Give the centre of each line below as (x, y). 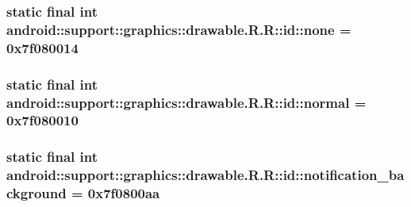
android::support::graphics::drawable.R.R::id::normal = (186, 102)
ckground (36, 193)
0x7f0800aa (124, 193)
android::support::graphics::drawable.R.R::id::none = (179, 29)
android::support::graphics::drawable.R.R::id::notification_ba (205, 175)
